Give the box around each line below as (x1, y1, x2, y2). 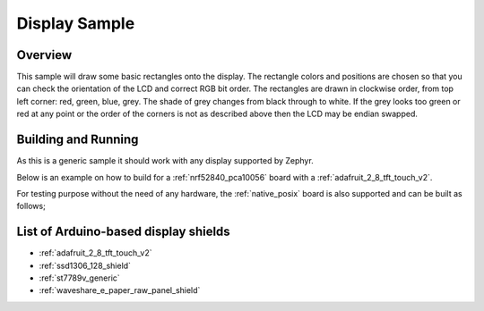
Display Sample (16, 13, 135, 33)
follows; (16, 201, 47, 212)
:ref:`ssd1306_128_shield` (39, 260, 132, 271)
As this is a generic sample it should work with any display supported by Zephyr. (16, 155, 314, 166)
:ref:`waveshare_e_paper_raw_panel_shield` (39, 285, 201, 296)
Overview (16, 47, 73, 63)
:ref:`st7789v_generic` (39, 273, 120, 283)
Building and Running (16, 132, 139, 147)
